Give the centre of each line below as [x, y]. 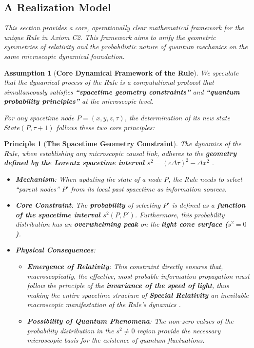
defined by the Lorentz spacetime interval [74, 163]
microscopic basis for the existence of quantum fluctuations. [116, 340]
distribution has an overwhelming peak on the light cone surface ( [122, 224]
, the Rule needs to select [205, 179]
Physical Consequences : [55, 250]
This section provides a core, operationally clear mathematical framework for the [124, 28]
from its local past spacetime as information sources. [149, 188]
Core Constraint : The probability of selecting [88, 205]
